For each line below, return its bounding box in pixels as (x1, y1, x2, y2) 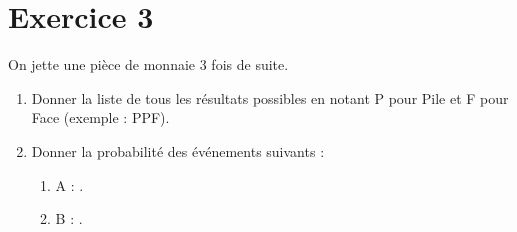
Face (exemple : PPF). (31, 107, 170, 128)
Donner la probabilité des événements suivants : (31, 140, 325, 161)
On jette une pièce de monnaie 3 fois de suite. (8, 54, 289, 75)
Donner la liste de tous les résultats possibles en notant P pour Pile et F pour (31, 87, 509, 108)
